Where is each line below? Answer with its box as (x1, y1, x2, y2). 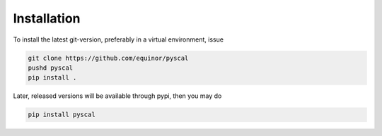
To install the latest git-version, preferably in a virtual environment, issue (13, 35, 224, 44)
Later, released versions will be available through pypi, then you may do (13, 92, 222, 100)
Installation (13, 11, 81, 26)
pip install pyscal (28, 111, 95, 119)
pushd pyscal (28, 63, 74, 72)
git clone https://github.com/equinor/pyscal (28, 54, 189, 62)
